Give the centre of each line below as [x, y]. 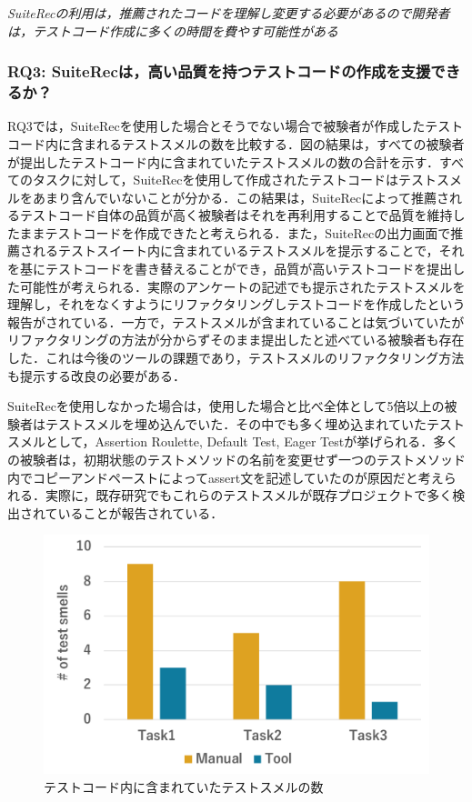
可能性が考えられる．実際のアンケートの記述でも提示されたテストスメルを [242, 286]
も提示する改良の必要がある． [96, 375]
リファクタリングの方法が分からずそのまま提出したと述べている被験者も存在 [236, 340]
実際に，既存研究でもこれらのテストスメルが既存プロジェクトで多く [249, 495]
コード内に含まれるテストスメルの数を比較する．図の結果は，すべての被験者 [236, 143]
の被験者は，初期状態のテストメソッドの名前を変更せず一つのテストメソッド [236, 460]
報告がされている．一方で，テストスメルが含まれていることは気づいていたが [236, 321]
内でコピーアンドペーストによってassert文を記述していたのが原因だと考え [226, 477]
